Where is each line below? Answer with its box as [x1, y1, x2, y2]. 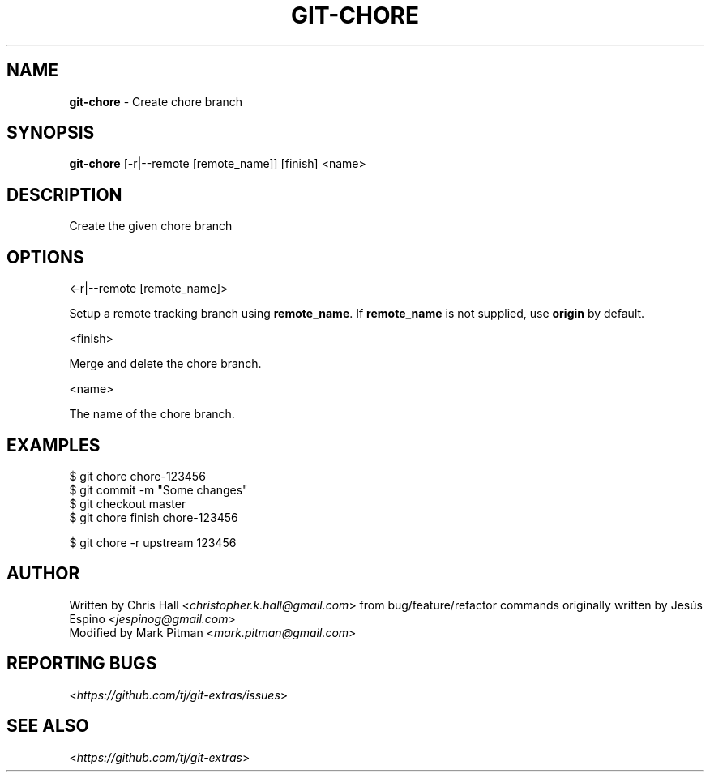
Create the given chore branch [69, 219, 233, 233]
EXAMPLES [6, 434, 101, 455]
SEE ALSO [6, 716, 89, 737]
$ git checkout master [69, 496, 186, 511]
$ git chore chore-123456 [69, 468, 206, 483]
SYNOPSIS [6, 122, 95, 143]
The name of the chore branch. [69, 407, 235, 421]
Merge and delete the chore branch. [69, 357, 262, 371]
